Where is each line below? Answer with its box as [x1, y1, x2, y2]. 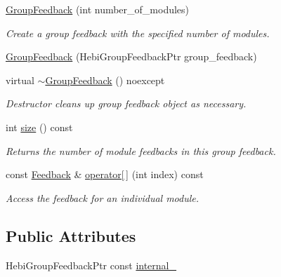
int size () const [6, 119, 73, 134]
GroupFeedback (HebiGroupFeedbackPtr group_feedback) [6, 49, 257, 64]
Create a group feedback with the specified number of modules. [6, 25, 270, 40]
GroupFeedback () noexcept [45, 72, 165, 87]
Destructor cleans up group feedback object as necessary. [6, 96, 247, 111]
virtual [6, 72, 34, 87]
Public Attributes [6, 224, 136, 246]
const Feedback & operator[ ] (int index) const [6, 167, 204, 182]
